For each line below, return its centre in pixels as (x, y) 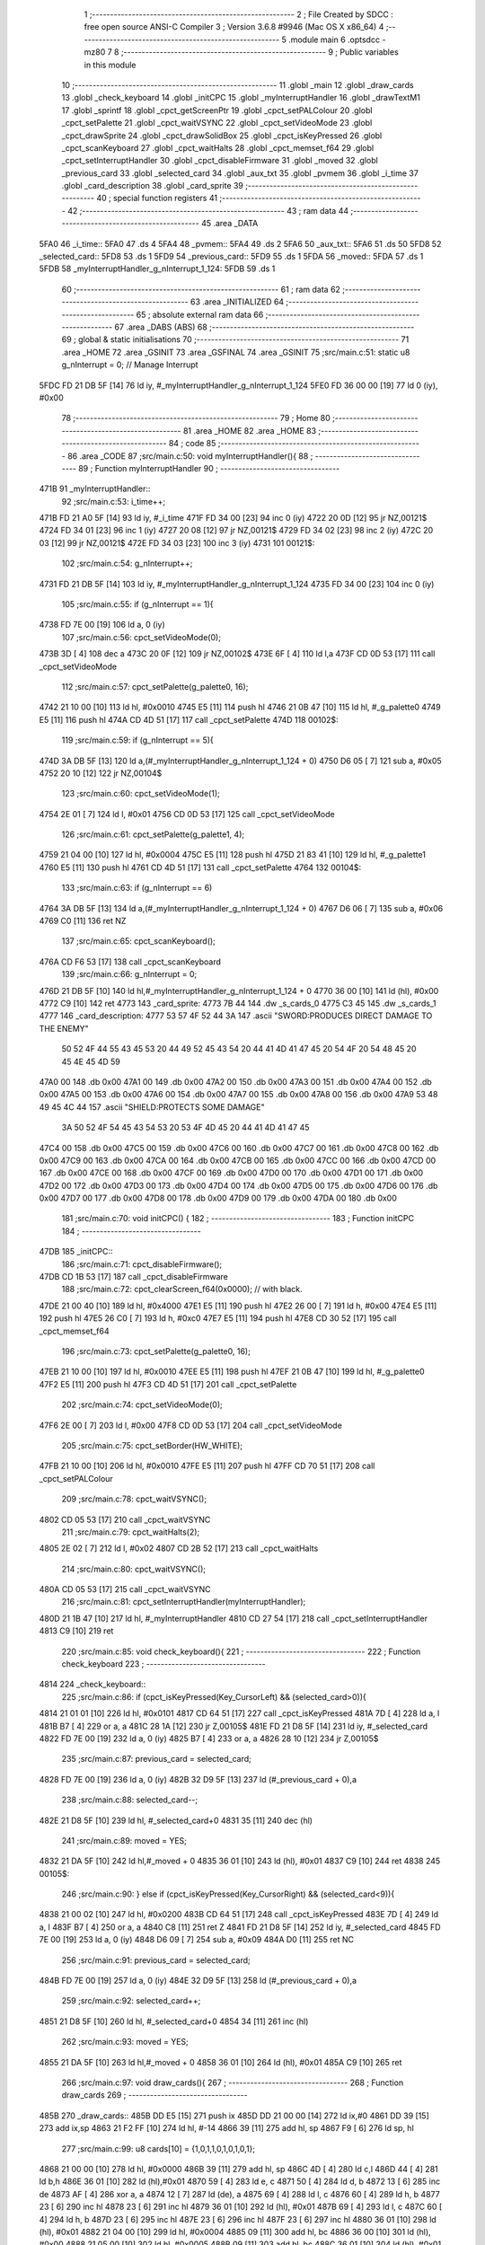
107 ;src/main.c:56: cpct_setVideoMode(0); (141, 637)
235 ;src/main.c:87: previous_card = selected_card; (156, 1759)
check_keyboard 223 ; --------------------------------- (164, 1664)
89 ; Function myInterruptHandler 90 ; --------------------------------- (209, 468)
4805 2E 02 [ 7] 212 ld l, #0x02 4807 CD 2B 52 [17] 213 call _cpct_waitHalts (179, 1548)
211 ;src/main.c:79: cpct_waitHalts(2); (131, 1532)
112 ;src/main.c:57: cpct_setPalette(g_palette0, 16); (155, 686)
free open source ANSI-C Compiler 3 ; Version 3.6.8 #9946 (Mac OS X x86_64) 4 (234, 27)
